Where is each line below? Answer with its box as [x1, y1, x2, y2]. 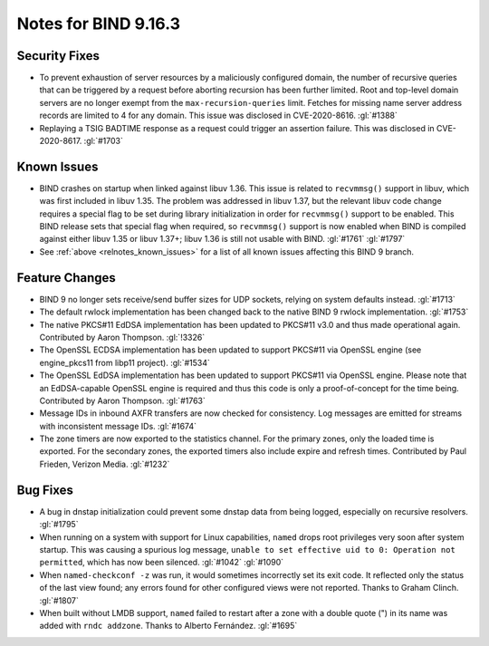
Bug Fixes [16, 482, 74, 497]
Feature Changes [16, 270, 117, 285]
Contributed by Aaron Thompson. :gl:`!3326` [39, 332, 206, 342]
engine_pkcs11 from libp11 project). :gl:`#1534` [39, 357, 210, 368]
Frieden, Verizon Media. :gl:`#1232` [39, 458, 170, 469]
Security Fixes [16, 48, 100, 63]
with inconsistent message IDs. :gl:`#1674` [39, 420, 197, 431]
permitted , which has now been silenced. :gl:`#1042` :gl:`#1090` [39, 557, 284, 568]
